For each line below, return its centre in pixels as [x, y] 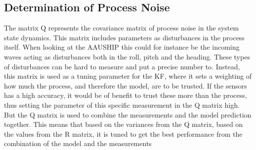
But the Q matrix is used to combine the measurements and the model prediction [128, 114]
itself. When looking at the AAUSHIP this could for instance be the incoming [122, 47]
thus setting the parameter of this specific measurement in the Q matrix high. [122, 105]
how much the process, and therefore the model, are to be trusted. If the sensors [126, 85]
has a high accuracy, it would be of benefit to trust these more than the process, [126, 95]
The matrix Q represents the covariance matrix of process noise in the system [122, 28]
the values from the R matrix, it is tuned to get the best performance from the [123, 134]
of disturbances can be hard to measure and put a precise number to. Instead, [122, 66]
